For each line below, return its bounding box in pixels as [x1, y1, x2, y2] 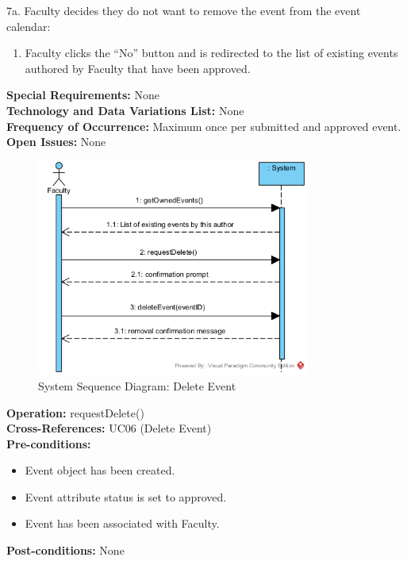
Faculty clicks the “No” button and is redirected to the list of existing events [25, 44, 398, 61]
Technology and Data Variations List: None [6, 102, 244, 118]
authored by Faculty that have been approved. [25, 60, 251, 76]
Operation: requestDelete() [6, 404, 144, 421]
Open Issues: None [6, 133, 106, 150]
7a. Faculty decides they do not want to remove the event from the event [6, 2, 361, 18]
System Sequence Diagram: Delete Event [38, 377, 236, 394]
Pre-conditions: [6, 435, 91, 451]
